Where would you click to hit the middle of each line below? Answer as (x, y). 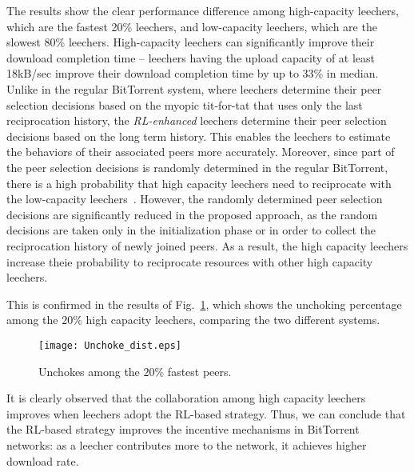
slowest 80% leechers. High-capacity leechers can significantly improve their (191, 42)
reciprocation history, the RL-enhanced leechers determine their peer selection (197, 120)
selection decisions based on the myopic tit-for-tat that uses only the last (185, 104)
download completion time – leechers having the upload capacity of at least (191, 57)
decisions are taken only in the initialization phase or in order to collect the (191, 230)
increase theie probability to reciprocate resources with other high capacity (190, 261)
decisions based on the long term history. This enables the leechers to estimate (199, 136)
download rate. (43, 460)
